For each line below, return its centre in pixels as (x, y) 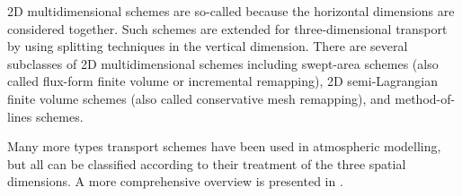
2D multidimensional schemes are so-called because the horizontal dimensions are (231, 11)
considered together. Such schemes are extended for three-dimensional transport (227, 28)
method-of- (425, 98)
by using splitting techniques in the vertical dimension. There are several (208, 46)
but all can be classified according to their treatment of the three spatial (207, 163)
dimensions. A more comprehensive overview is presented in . (175, 181)
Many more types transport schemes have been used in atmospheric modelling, (224, 146)
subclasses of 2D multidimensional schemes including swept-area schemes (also (223, 63)
